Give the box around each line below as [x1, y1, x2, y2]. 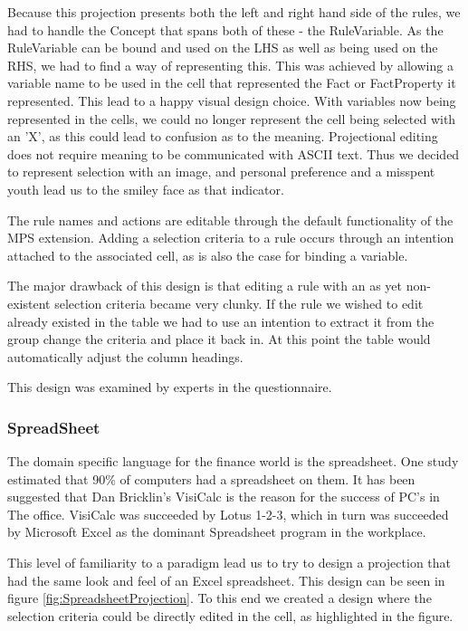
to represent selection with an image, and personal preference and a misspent [7, 162, 435, 181]
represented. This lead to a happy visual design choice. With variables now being [7, 91, 456, 110]
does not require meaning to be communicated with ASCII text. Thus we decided [7, 144, 460, 163]
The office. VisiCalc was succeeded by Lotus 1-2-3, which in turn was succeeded [7, 504, 449, 523]
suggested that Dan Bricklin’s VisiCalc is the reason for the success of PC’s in [7, 487, 440, 506]
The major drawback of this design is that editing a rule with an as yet [7, 276, 402, 295]
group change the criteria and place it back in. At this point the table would [7, 330, 431, 349]
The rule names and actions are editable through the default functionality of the [7, 210, 454, 229]
